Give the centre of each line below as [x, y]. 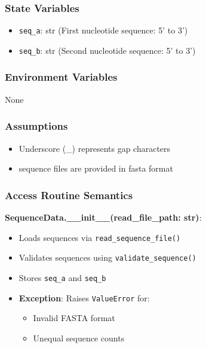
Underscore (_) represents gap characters [95, 148]
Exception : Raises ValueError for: [84, 297]
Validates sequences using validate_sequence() [107, 257]
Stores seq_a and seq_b [62, 277]
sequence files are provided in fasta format [96, 168]
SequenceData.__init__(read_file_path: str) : [103, 217]
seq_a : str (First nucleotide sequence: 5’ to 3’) [103, 30]
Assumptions [36, 126]
